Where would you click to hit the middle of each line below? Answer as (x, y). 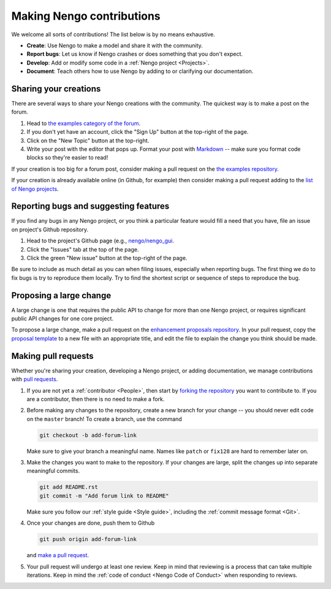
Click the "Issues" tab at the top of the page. (83, 249)
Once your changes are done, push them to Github (91, 523)
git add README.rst (69, 487)
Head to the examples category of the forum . (84, 123)
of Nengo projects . (35, 189)
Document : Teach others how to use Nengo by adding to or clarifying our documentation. (140, 71)
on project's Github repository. (50, 229)
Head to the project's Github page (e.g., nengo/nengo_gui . (101, 241)
